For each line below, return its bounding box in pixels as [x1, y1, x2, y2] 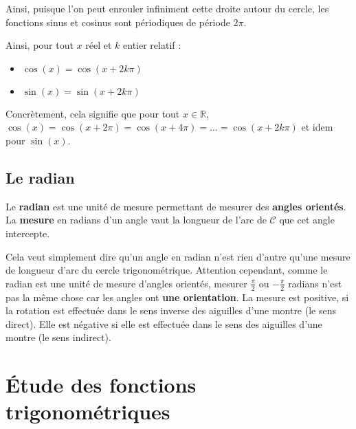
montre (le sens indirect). [5, 330, 111, 344]
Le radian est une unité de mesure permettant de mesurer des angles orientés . [5, 199, 346, 213]
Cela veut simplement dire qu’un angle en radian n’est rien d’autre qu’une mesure [5, 249, 351, 263]
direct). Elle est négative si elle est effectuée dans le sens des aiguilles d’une [5, 316, 322, 331]
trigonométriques [5, 397, 170, 426]
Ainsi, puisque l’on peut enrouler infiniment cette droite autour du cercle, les [5, 1, 329, 15]
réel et [85, 38, 112, 52]
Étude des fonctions [5, 371, 197, 399]
